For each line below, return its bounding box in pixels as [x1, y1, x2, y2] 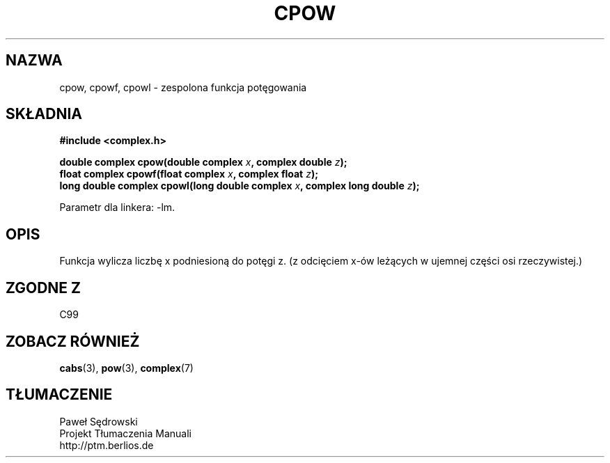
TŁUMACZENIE [6, 386, 113, 404]
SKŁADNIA [6, 105, 82, 123]
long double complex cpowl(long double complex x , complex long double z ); [59, 180, 420, 192]
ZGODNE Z [6, 278, 81, 297]
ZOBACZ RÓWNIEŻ [6, 332, 140, 350]
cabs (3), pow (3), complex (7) [59, 361, 194, 374]
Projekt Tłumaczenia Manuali [59, 427, 191, 439]
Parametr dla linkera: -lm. [59, 201, 175, 214]
